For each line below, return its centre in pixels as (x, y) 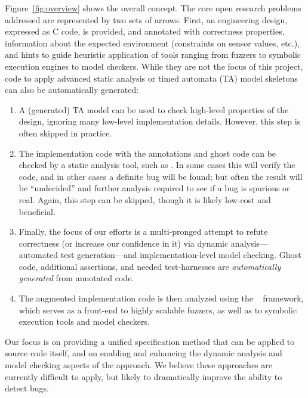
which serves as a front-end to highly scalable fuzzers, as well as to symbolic (158, 310)
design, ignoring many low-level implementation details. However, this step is (160, 121)
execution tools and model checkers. (84, 321)
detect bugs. (27, 388)
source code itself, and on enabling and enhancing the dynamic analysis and (144, 353)
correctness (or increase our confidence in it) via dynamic (124, 243)
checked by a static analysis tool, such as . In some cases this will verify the (157, 165)
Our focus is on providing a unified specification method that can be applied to (150, 341)
